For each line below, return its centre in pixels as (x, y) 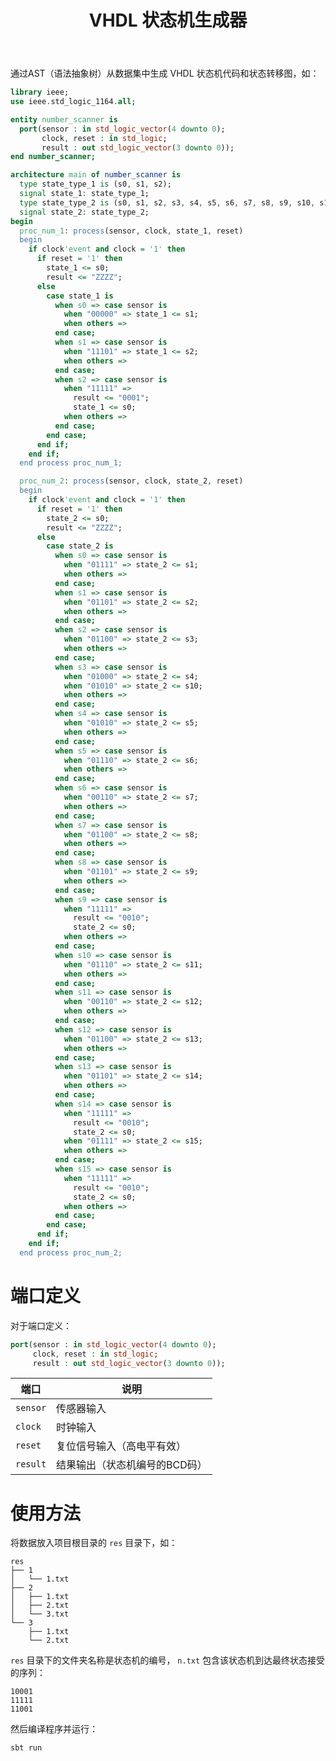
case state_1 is (80, 296)
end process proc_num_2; (71, 1252)
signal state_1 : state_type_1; (84, 194)
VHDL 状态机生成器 (168, 20)
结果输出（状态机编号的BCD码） (132, 1465)
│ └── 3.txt (40, 1614)
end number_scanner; (53, 157)
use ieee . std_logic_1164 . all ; (73, 102)
